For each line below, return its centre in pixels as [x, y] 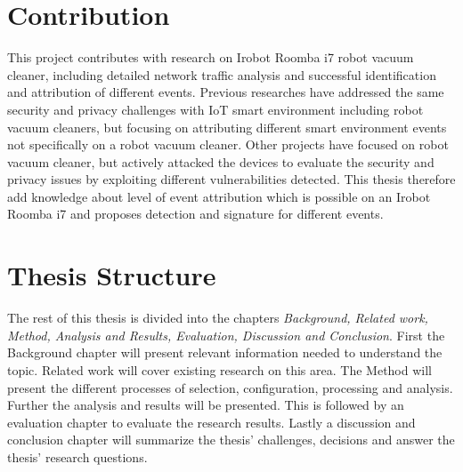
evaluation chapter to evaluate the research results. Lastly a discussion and [211, 422]
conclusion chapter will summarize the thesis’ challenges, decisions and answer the [231, 440]
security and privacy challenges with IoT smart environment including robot [215, 109]
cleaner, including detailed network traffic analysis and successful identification [222, 74]
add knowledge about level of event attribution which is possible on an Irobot [219, 196]
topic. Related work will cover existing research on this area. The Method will [219, 369]
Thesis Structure [112, 275]
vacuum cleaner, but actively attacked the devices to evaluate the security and [221, 161]
